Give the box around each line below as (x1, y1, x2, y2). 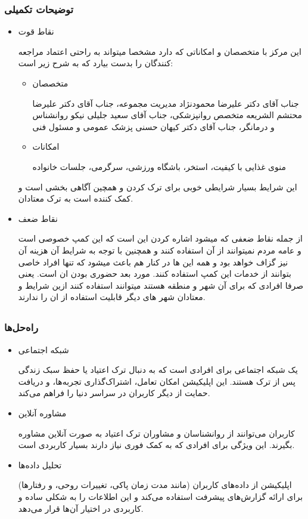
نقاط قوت (18, 25, 54, 38)
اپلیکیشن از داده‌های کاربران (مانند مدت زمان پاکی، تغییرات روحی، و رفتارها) (18, 478, 292, 491)
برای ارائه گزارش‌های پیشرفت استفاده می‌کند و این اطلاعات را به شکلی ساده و (18, 490, 303, 502)
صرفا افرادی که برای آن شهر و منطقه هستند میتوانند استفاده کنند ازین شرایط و (18, 279, 304, 291)
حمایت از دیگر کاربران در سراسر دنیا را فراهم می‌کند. (18, 387, 210, 399)
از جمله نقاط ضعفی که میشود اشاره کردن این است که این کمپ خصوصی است (18, 232, 303, 245)
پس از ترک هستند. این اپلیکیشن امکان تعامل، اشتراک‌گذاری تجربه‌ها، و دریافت (18, 375, 295, 387)
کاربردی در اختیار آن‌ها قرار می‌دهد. (18, 502, 144, 514)
